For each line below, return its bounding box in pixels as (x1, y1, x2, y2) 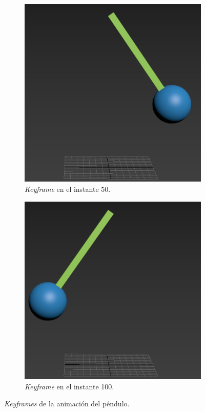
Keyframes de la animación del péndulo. (4, 398, 130, 409)
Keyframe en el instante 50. (25, 184, 111, 194)
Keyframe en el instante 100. (25, 381, 114, 391)
